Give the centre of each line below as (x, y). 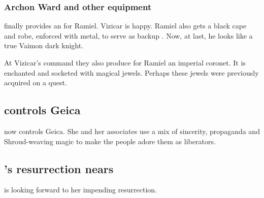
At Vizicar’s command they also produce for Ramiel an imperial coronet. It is (125, 62)
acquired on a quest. (36, 82)
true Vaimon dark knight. (44, 45)
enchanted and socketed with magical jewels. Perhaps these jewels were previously (131, 72)
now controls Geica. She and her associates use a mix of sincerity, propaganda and (132, 131)
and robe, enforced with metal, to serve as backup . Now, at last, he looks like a (128, 35)
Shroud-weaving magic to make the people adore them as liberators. (110, 141)
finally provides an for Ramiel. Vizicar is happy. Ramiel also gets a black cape (125, 26)
